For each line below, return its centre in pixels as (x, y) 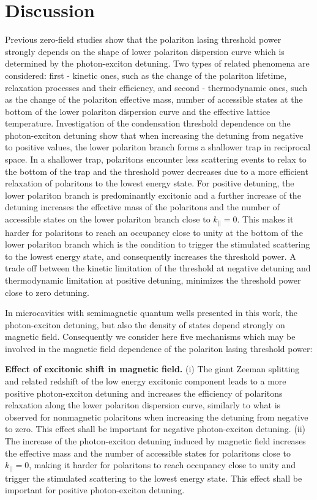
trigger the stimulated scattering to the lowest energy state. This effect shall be (154, 478)
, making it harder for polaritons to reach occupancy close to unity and (162, 465)
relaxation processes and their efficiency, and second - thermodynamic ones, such (156, 87)
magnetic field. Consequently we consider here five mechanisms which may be (150, 336)
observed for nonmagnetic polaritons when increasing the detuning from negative (157, 417)
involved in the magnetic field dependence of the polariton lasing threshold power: (159, 348)
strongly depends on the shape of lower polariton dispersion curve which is (145, 51)
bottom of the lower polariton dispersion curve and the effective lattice (138, 111)
